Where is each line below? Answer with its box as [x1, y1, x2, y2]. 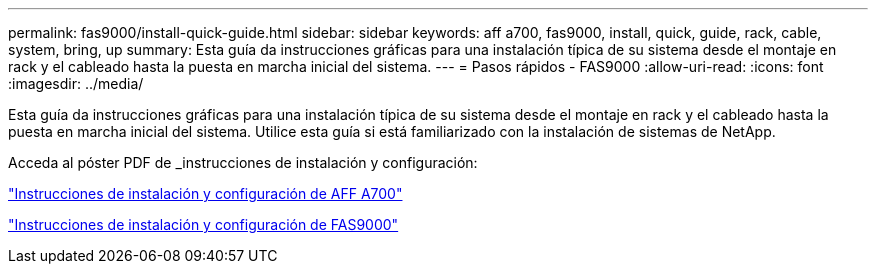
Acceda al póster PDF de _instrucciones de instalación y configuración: [8, 154, 478, 171]
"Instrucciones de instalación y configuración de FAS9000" [8, 216, 399, 233]
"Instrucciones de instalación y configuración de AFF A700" [8, 185, 403, 202]
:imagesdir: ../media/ [8, 75, 144, 92]
